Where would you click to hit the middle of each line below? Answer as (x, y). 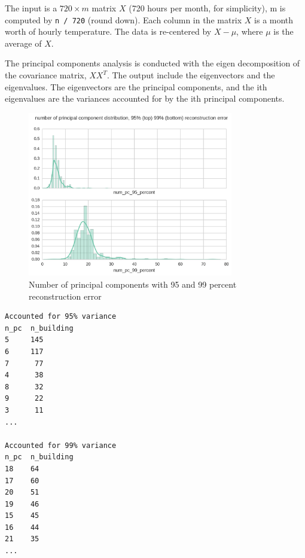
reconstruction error (65, 296)
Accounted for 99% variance (61, 445)
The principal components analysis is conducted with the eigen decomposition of (152, 63)
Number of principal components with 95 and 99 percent (133, 284)
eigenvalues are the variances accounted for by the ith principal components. (145, 98)
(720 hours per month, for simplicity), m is (207, 8)
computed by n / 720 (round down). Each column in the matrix (123, 19)
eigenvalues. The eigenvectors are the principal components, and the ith (136, 86)
